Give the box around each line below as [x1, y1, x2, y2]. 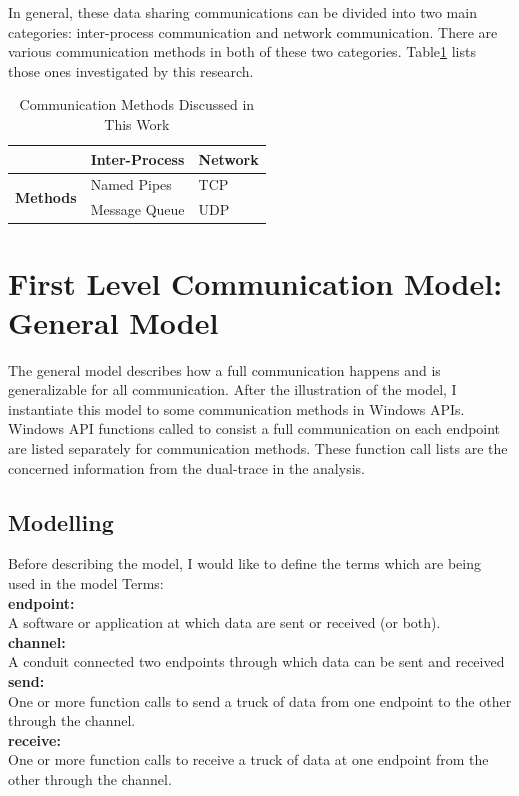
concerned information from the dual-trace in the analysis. [8, 457, 365, 478]
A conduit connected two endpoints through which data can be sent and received [8, 651, 505, 672]
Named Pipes [90, 174, 172, 195]
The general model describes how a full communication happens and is [8, 359, 441, 380]
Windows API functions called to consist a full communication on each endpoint [8, 418, 501, 439]
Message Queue [90, 199, 185, 220]
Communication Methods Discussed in [19, 94, 255, 115]
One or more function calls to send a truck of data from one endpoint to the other [8, 690, 512, 711]
